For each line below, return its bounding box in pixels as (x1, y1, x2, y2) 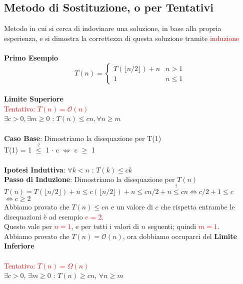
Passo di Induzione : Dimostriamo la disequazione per (4, 174, 175, 184)
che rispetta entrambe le (160, 201, 235, 211)
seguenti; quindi (147, 221, 196, 231)
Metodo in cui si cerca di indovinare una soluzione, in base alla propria (4, 23, 221, 33)
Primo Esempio (4, 52, 58, 62)
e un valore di (111, 201, 153, 211)
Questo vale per (4, 221, 52, 231)
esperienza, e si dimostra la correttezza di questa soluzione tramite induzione (4, 32, 239, 43)
